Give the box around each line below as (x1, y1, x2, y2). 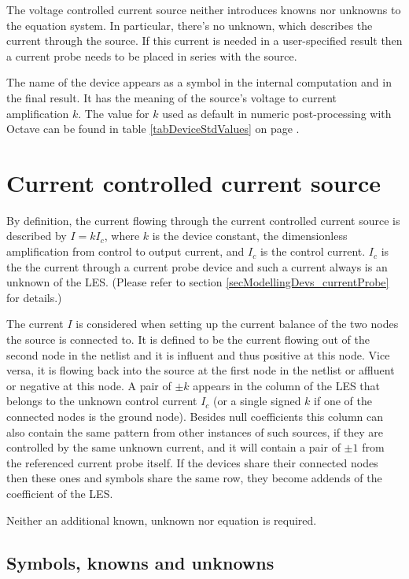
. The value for (78, 105, 149, 121)
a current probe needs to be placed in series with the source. (6, 47, 297, 64)
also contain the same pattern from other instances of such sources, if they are (6, 423, 384, 440)
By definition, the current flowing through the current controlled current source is (6, 212, 400, 228)
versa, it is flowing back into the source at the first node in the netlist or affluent (6, 362, 395, 378)
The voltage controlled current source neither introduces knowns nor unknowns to (6, 2, 401, 17)
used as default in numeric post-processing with (162, 105, 392, 121)
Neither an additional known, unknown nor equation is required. (6, 511, 317, 528)
